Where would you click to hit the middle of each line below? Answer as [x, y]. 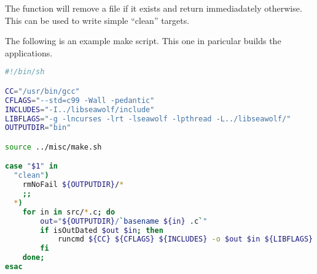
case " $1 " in [31, 166]
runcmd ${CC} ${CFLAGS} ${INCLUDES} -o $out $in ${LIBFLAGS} [185, 239]
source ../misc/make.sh [53, 147]
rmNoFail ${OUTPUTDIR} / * [73, 185]
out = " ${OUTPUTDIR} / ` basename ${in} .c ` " [124, 221]
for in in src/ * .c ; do [69, 212]
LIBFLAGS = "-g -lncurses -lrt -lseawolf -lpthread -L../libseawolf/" [148, 119]
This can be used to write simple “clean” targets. [97, 20]
